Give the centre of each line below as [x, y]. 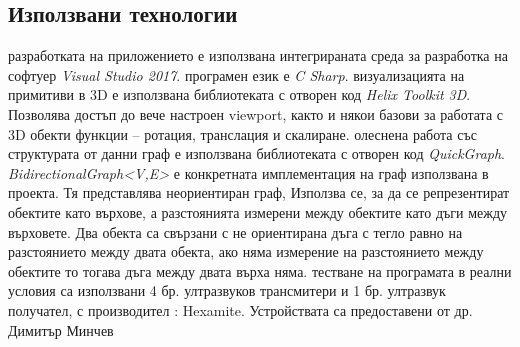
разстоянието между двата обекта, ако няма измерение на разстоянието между [246, 251]
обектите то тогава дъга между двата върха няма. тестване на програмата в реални [260, 270]
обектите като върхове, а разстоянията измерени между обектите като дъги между [258, 211]
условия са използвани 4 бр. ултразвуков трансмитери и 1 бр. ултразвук [227, 290]
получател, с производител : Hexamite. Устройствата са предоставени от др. [240, 309]
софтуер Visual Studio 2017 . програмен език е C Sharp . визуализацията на [236, 74]
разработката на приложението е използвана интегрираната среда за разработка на [258, 55]
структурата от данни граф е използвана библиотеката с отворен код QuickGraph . [257, 153]
